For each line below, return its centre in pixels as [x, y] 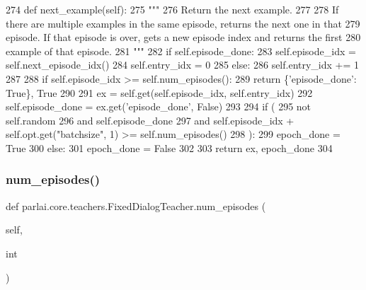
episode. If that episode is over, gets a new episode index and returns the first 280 [183, 37]
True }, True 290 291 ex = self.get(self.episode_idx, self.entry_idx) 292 [159, 92]
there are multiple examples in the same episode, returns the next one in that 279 [183, 23]
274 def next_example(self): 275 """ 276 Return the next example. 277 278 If [172, 9]
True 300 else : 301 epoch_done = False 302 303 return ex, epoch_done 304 [169, 147]
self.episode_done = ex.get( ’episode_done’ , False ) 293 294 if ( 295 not [159, 106]
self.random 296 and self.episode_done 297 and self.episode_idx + [150, 120]
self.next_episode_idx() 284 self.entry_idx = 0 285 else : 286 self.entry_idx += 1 [183, 65]
